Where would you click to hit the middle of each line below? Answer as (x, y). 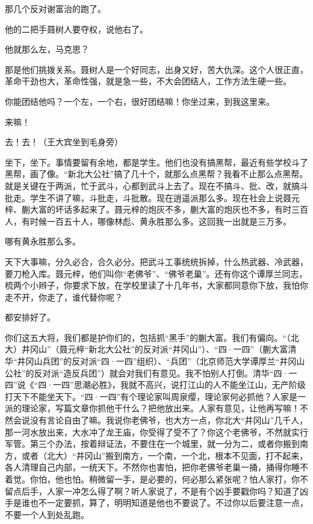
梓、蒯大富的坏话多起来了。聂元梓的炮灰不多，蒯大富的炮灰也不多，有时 (148, 209)
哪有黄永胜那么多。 (43, 241)
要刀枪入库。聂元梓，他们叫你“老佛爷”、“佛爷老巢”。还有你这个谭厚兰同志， (156, 273)
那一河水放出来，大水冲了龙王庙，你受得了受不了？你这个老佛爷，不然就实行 (156, 432)
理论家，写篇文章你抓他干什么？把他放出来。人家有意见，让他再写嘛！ (160, 408)
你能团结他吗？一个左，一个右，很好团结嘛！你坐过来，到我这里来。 (140, 101)
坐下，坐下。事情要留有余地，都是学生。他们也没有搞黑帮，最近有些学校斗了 (156, 162)
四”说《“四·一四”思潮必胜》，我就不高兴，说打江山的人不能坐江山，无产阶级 (155, 385)
